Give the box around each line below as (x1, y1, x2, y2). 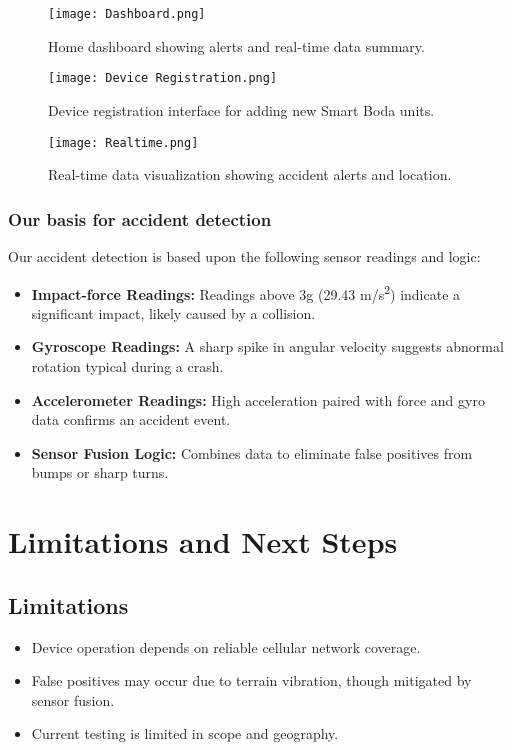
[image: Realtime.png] (48, 135, 199, 150)
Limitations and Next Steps (8, 521, 398, 562)
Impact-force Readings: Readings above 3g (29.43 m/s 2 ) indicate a (31, 280, 461, 304)
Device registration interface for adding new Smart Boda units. (48, 99, 435, 120)
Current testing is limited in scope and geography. (31, 723, 339, 744)
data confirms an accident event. (31, 409, 231, 430)
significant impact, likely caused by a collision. (31, 302, 316, 323)
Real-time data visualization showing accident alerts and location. (48, 164, 452, 185)
